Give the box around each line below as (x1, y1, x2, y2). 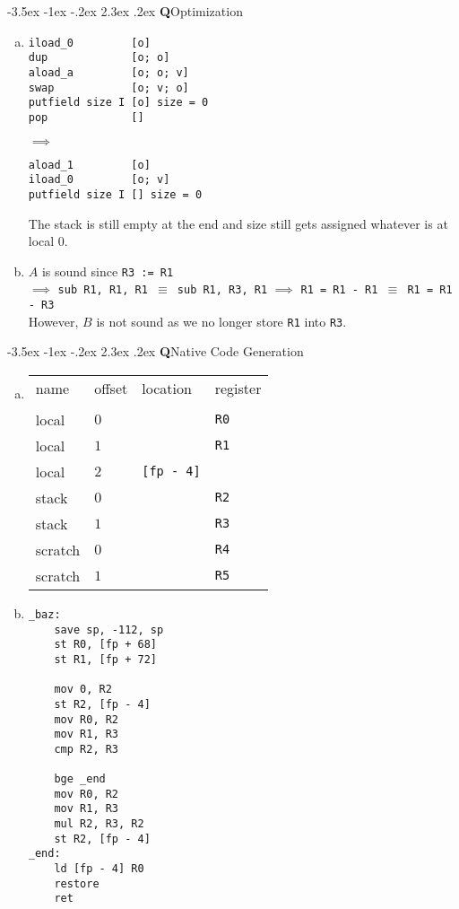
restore (54, 877, 100, 890)
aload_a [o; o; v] (28, 66, 189, 79)
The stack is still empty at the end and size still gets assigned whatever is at (28, 214, 448, 232)
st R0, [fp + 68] (54, 638, 157, 651)
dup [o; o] (28, 51, 170, 65)
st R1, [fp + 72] (54, 652, 157, 666)
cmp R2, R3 (54, 742, 119, 756)
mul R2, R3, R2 (54, 817, 144, 831)
